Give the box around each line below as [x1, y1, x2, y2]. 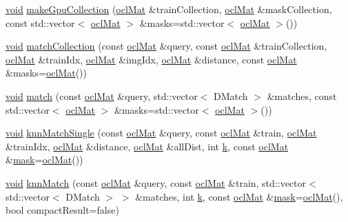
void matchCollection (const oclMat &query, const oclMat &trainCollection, [6, 39, 327, 53]
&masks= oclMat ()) [6, 65, 88, 80]
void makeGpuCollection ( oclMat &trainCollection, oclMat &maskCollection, [6, 2, 332, 16]
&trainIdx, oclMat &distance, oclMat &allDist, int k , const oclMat [6, 139, 289, 153]
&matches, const [267, 88, 337, 103]
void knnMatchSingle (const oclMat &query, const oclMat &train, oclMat [6, 125, 317, 140]
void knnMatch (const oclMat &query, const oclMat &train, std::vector [6, 175, 307, 190]
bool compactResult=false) [6, 203, 119, 217]
